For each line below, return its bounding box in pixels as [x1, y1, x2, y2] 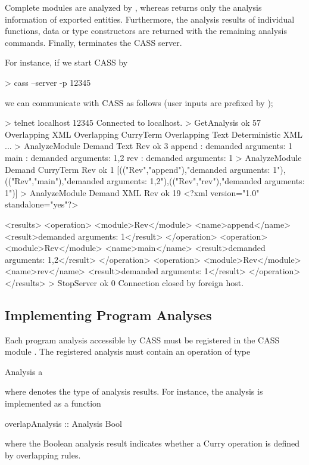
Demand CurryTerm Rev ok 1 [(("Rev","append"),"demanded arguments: [5, 163, 270, 175]
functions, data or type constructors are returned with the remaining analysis [5, 24, 287, 37]
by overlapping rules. [5, 448, 81, 461]
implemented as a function [5, 397, 101, 410]
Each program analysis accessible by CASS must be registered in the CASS [5, 333, 280, 346]
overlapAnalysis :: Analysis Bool [5, 417, 122, 429]
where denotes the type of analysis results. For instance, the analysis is [5, 385, 263, 398]
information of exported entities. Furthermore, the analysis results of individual [5, 13, 295, 25]
